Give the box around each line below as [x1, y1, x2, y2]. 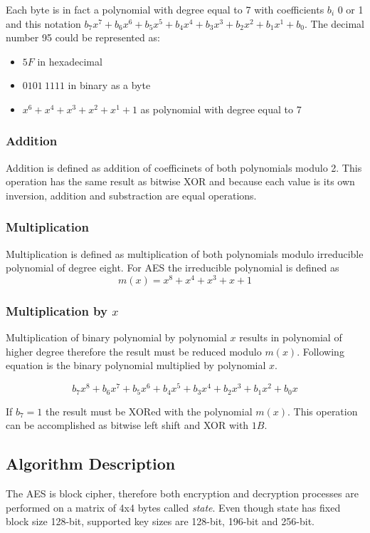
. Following [297, 343, 344, 358]
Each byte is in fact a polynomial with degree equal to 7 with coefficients [6, 2, 324, 16]
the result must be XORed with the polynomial [46, 403, 253, 418]
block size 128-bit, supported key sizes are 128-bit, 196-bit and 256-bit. [6, 514, 314, 529]
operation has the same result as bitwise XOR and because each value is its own [6, 174, 355, 189]
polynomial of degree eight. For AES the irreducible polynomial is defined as [6, 260, 339, 275]
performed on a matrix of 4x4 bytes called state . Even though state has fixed [6, 500, 341, 514]
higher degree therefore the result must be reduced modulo [6, 343, 262, 358]
